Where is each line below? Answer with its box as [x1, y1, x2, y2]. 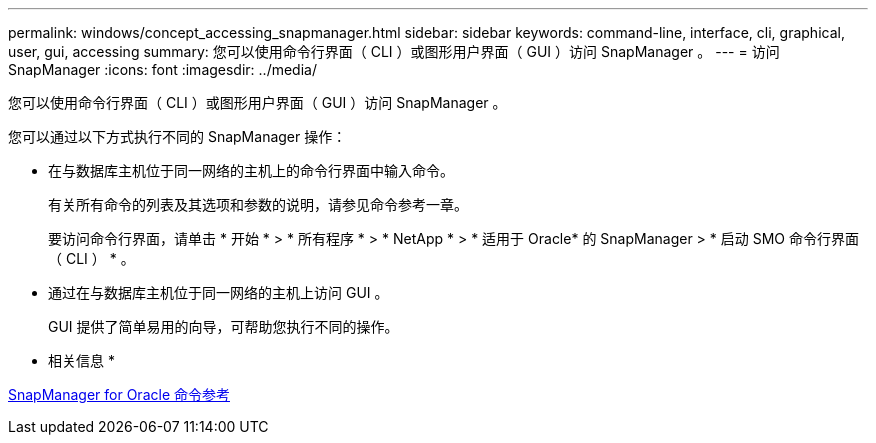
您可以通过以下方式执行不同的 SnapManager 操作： [8, 128, 347, 145]
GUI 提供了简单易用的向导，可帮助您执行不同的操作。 [48, 318, 399, 335]
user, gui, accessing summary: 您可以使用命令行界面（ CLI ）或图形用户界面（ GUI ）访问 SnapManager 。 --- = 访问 [8, 43, 780, 60]
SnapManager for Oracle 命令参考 [8, 386, 230, 403]
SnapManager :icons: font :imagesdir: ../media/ [8, 61, 317, 78]
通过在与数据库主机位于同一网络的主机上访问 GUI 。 [48, 284, 389, 301]
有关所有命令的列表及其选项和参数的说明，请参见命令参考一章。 [48, 196, 468, 213]
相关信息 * [48, 352, 115, 369]
